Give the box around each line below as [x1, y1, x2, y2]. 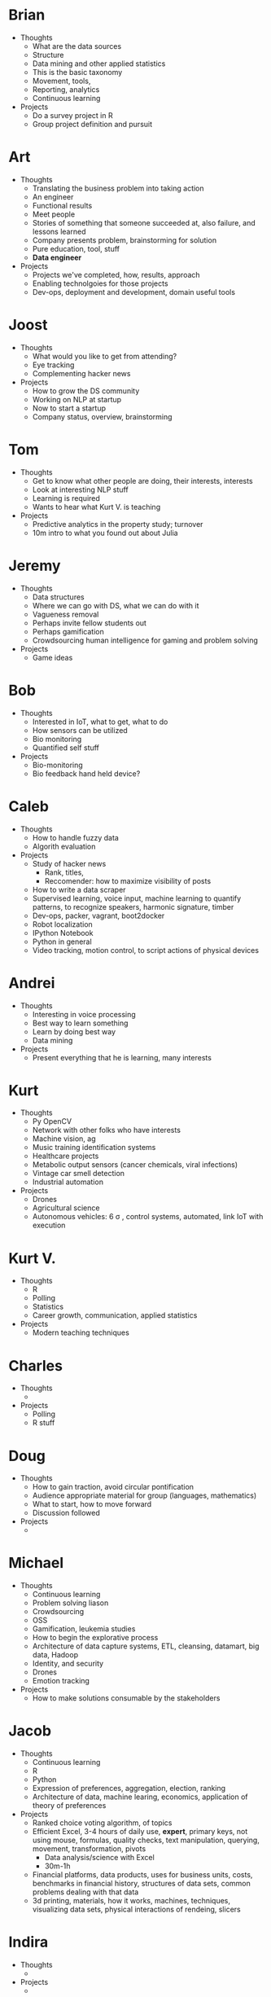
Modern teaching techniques [32, 1328, 130, 1337]
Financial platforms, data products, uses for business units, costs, [32, 1870, 253, 1880]
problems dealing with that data [32, 1887, 139, 1897]
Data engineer [32, 252, 82, 262]
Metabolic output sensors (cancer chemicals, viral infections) [32, 1160, 238, 1170]
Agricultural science [32, 1203, 100, 1213]
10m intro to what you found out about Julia [32, 528, 178, 538]
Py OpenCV [32, 1117, 72, 1126]
